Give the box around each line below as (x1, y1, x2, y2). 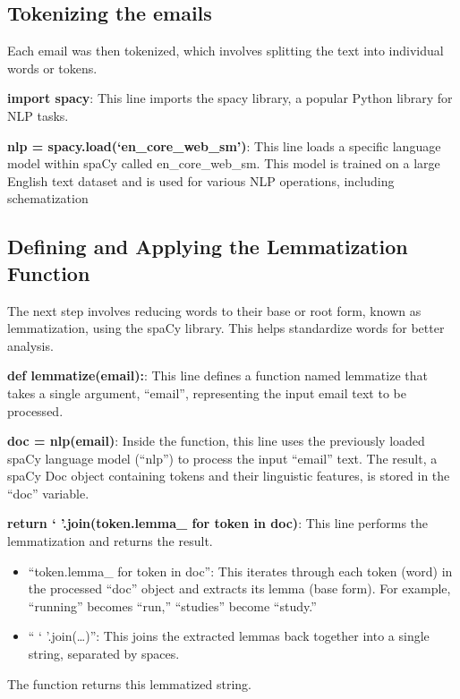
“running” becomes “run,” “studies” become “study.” (28, 596, 317, 615)
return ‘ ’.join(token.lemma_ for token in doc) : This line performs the (7, 514, 429, 533)
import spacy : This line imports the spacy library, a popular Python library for (7, 89, 453, 107)
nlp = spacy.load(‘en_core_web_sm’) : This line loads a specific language (7, 136, 441, 155)
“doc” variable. (7, 483, 89, 502)
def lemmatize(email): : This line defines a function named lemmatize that (7, 366, 428, 385)
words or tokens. (7, 58, 98, 77)
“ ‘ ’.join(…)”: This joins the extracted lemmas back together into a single (28, 627, 430, 645)
